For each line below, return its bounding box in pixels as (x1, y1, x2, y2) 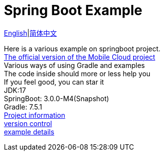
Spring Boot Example (4, 2, 143, 19)
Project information (4, 111, 65, 119)
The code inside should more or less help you (4, 69, 151, 78)
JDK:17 (4, 86, 26, 94)
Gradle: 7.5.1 (4, 102, 42, 111)
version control (4, 119, 52, 128)
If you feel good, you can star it (4, 77, 104, 86)
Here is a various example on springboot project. (4, 44, 161, 53)
